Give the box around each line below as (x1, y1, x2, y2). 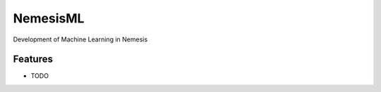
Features (13, 53, 53, 65)
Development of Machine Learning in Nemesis (13, 35, 148, 44)
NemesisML (13, 11, 85, 26)
